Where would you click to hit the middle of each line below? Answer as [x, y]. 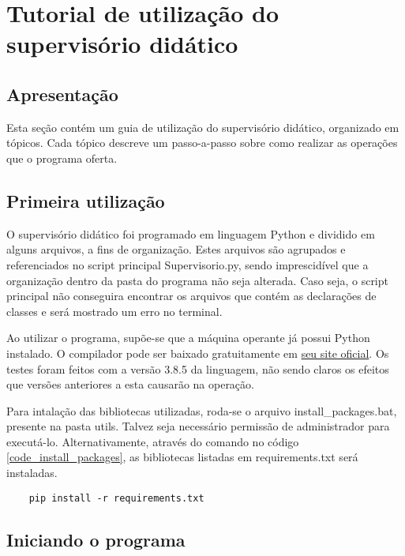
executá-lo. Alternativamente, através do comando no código [153, 441]
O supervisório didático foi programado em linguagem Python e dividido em [191, 233]
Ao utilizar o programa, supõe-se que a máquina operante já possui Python [188, 338]
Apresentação [62, 94]
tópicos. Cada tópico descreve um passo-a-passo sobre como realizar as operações [202, 143]
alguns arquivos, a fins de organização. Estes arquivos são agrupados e [176, 249]
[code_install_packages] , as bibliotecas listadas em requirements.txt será [182, 457]
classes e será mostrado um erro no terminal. [114, 311]
